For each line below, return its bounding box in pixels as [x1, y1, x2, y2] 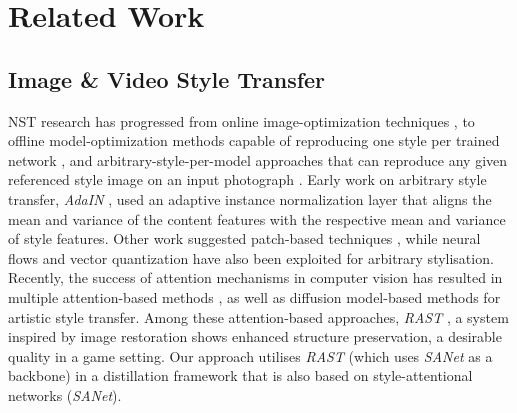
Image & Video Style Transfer [8, 63, 326, 94]
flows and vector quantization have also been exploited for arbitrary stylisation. [8, 247, 494, 268]
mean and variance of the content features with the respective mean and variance [8, 208, 506, 229]
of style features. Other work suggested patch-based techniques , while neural [8, 228, 481, 249]
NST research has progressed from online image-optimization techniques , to [8, 110, 475, 131]
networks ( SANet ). [8, 384, 122, 405]
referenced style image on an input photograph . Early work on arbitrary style [8, 169, 487, 190]
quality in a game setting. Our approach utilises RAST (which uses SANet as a [8, 345, 493, 366]
